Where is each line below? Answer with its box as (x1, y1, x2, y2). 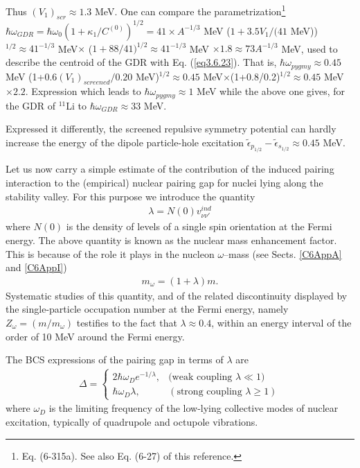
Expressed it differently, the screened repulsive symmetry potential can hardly (6, 121, 336, 136)
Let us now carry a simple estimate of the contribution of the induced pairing (6, 162, 334, 176)
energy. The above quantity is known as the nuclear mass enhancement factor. (6, 232, 337, 247)
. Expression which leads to (25, 84, 141, 98)
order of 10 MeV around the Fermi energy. (6, 329, 185, 343)
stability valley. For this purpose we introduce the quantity (6, 189, 255, 203)
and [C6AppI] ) (6, 260, 67, 275)
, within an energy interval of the (211, 315, 352, 329)
